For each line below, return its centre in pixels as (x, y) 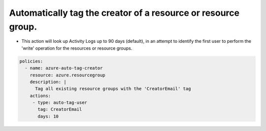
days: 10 (48, 116)
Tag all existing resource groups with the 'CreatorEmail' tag (113, 89)
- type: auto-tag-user (60, 103)
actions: (40, 96)
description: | (48, 82)
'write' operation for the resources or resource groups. (77, 48)
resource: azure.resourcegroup (67, 75)
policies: (31, 61)
